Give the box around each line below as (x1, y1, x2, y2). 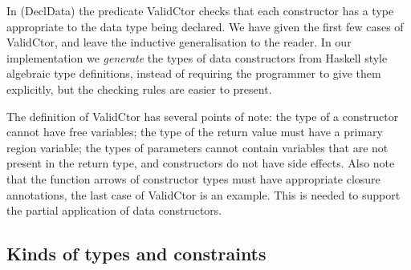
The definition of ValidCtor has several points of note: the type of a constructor (6, 107, 399, 124)
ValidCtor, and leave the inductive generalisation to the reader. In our (6, 34, 352, 50)
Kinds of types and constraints (6, 241, 267, 266)
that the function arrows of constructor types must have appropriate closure (6, 170, 380, 187)
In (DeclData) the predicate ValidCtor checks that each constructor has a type (6, 2, 394, 18)
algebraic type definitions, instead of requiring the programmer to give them (6, 65, 381, 82)
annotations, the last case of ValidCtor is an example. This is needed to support (6, 186, 401, 203)
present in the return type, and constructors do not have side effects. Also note (6, 155, 395, 171)
